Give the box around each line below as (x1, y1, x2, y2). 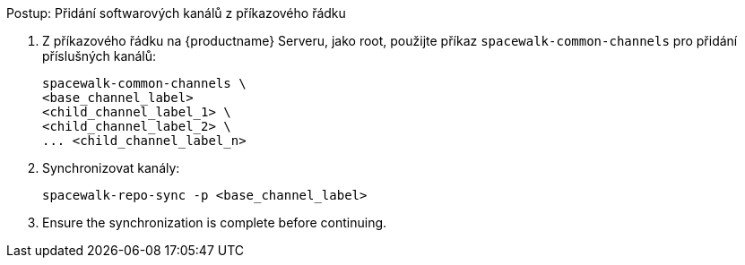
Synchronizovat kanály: (42, 160, 180, 175)
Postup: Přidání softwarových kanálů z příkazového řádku (6, 5, 346, 21)
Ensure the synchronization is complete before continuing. (42, 215, 387, 230)
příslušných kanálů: (42, 48, 157, 64)
